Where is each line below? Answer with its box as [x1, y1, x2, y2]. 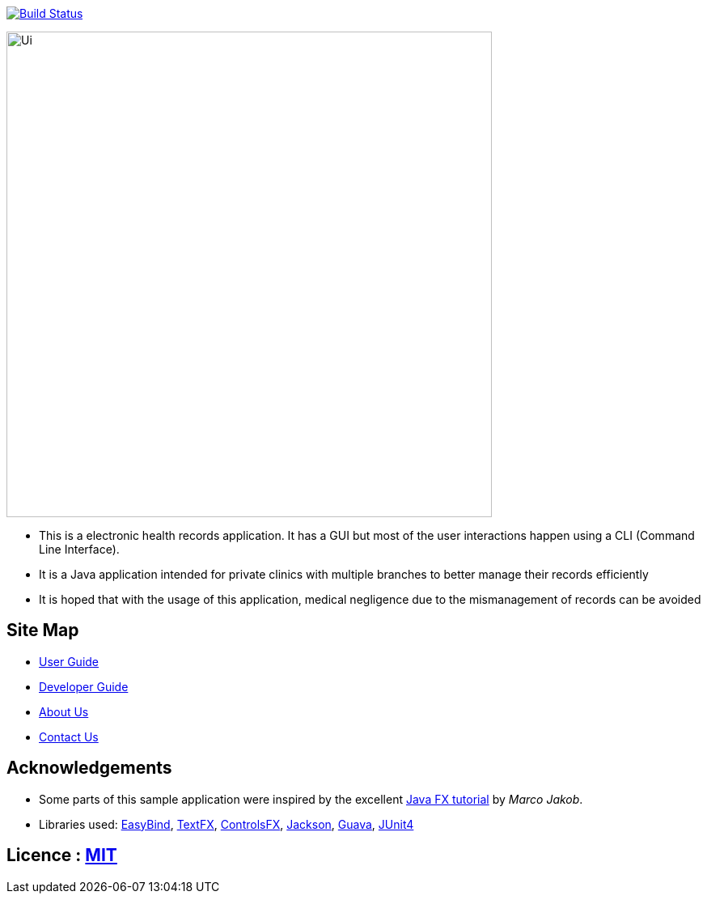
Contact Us [39, 729, 99, 744]
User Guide [39, 654, 99, 669]
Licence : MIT [6, 845, 117, 866]
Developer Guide [39, 679, 129, 694]
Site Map [6, 620, 79, 641]
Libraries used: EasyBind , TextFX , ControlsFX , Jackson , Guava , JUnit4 [39, 817, 414, 831]
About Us [39, 704, 89, 719]
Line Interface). [39, 542, 120, 556]
